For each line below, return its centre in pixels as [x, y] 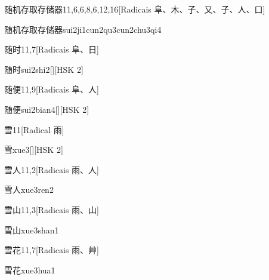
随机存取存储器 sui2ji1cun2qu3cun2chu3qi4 [83, 29]
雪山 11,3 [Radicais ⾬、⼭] [52, 209]
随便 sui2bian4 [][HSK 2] [47, 109]
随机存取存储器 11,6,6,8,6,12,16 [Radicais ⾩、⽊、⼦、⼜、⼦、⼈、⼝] [135, 9]
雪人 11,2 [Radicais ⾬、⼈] [52, 169]
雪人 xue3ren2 [29, 190]
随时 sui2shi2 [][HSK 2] [44, 69]
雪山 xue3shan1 [32, 230]
